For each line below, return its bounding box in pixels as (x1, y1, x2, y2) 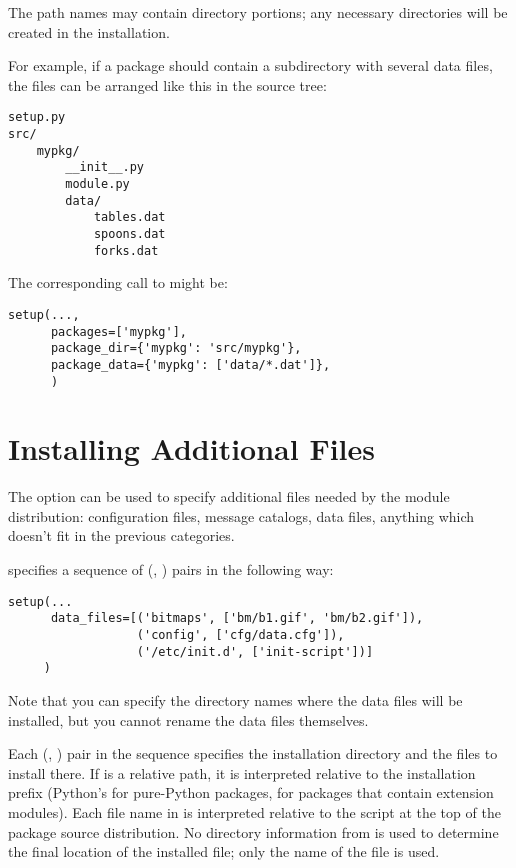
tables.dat (93, 210, 166, 225)
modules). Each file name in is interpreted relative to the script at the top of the (8, 801, 501, 822)
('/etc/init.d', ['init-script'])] (136, 644, 374, 659)
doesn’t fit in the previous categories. (8, 525, 235, 546)
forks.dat (93, 243, 159, 258)
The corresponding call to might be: (8, 272, 228, 293)
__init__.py (65, 160, 145, 175)
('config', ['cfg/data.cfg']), (136, 627, 345, 642)
